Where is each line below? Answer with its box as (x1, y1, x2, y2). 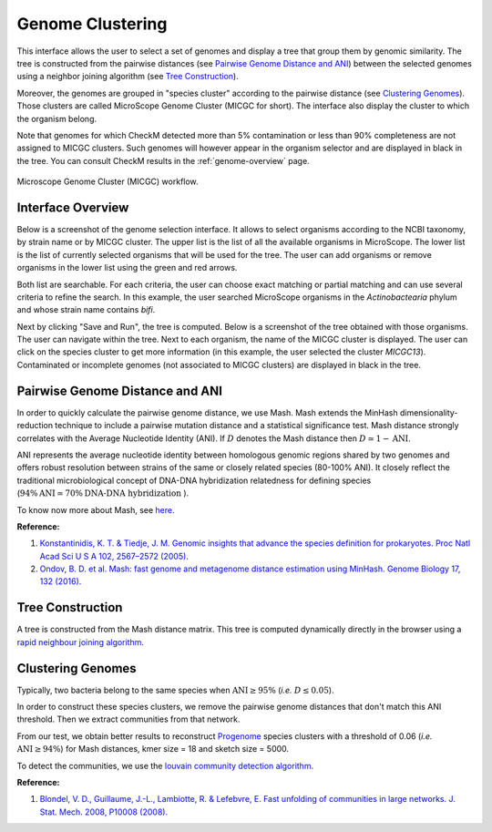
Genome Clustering (16, 14, 168, 34)
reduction (16, 420, 54, 431)
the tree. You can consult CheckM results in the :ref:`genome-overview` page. (16, 155, 310, 166)
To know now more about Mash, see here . (16, 504, 175, 515)
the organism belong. (16, 113, 97, 124)
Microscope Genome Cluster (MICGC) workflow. (16, 176, 200, 187)
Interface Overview (16, 200, 129, 215)
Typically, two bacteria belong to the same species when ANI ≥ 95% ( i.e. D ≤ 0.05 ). (16, 684, 334, 695)
